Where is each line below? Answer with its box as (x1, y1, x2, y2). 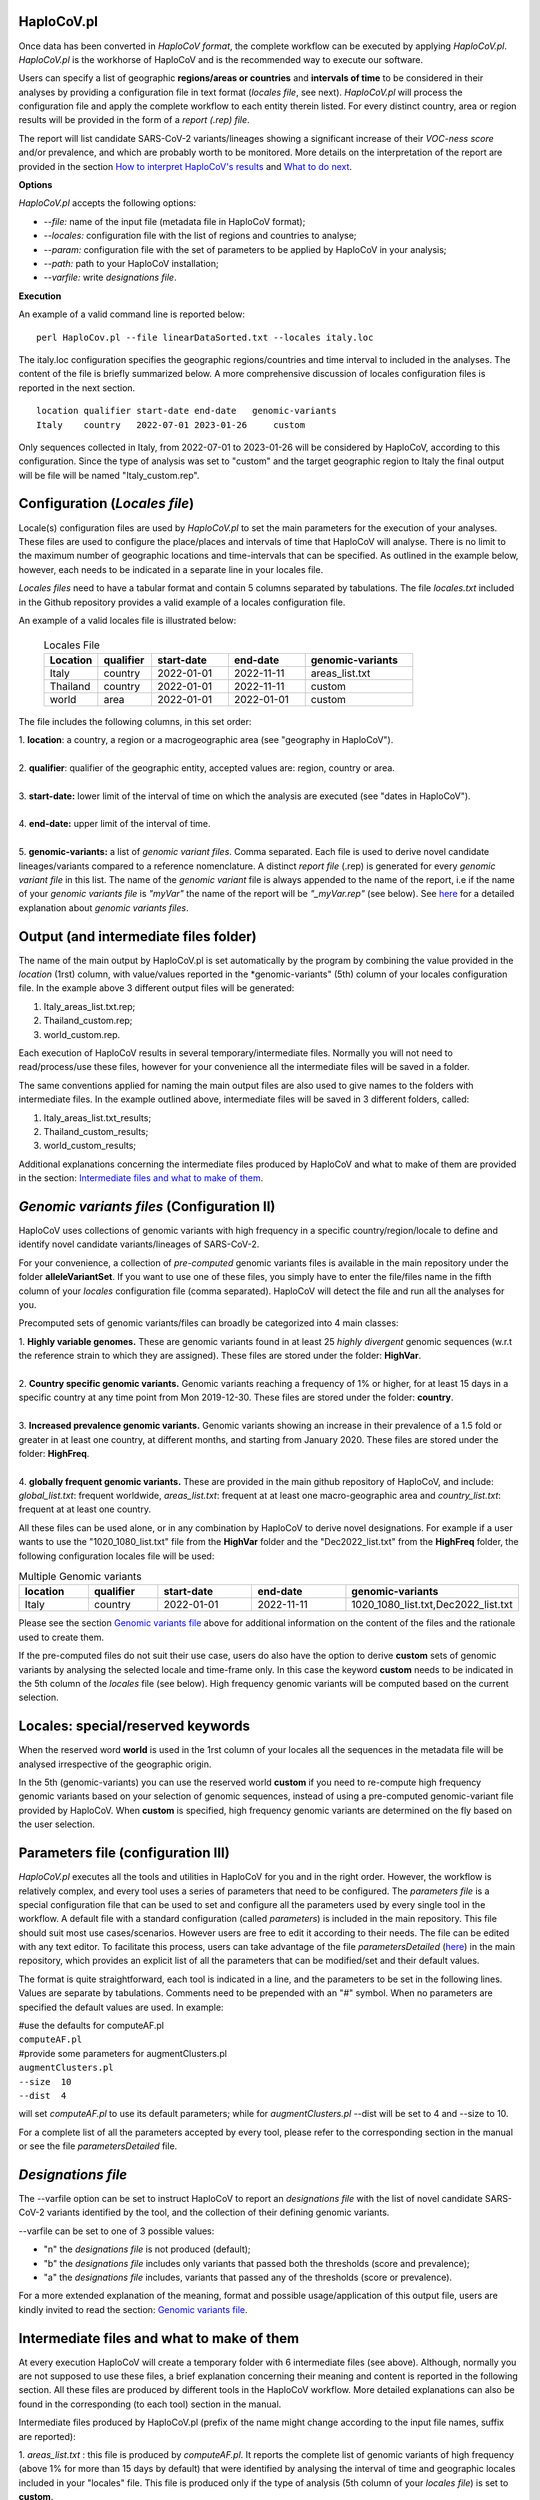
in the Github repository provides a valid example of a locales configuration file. (18, 596, 346, 608)
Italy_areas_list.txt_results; (43, 1111, 152, 1124)
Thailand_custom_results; (43, 1125, 149, 1137)
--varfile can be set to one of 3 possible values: (18, 2225, 215, 2237)
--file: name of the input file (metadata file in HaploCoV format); (43, 215, 306, 227)
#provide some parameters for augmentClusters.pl (18, 2047, 227, 2059)
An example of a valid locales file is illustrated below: (18, 614, 237, 626)
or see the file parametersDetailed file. (18, 2140, 178, 2152)
